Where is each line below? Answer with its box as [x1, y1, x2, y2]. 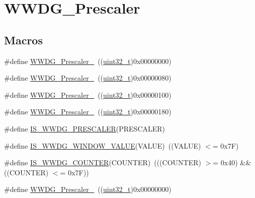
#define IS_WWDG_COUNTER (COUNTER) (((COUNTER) [4, 157, 201, 168]
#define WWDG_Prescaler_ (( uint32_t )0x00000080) [4, 73, 172, 83]
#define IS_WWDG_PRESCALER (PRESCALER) [4, 123, 165, 134]
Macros [4, 32, 43, 47]
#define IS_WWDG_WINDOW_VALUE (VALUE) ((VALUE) [4, 140, 201, 151]
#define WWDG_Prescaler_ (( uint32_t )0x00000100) [4, 89, 172, 100]
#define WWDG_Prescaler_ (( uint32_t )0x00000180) [4, 106, 172, 117]
